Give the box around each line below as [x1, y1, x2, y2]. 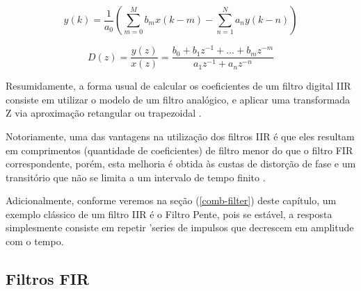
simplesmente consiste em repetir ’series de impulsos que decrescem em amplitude [6, 220, 354, 235]
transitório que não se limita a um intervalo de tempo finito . [6, 169, 266, 184]
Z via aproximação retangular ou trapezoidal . [6, 106, 202, 120]
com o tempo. [6, 234, 64, 249]
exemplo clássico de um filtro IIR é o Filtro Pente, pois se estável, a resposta [6, 206, 332, 221]
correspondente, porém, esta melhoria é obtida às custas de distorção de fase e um [6, 156, 356, 171]
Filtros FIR [6, 268, 90, 290]
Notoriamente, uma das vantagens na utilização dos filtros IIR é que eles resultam [6, 128, 355, 143]
